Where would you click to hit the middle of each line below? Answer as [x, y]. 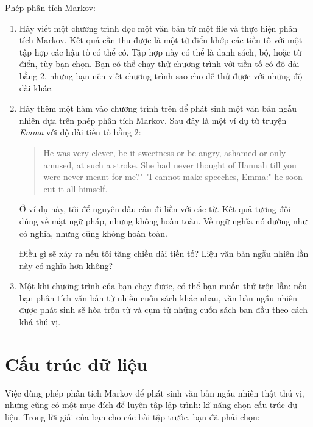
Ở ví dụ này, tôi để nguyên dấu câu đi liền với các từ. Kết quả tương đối [155, 209]
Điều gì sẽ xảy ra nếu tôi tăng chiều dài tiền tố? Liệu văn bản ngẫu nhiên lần [164, 253]
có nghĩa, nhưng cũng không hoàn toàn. [93, 233]
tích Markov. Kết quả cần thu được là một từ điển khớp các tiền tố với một [161, 40]
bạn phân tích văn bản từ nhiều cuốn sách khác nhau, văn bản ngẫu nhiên [158, 297]
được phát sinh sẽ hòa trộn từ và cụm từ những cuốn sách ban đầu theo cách [163, 310]
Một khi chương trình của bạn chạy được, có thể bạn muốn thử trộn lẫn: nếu [163, 286]
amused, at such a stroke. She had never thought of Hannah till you [170, 164]
